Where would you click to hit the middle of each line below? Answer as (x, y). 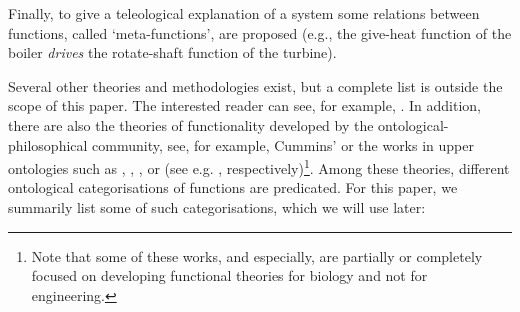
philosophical (48, 144)
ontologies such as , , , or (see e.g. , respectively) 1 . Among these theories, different (259, 166)
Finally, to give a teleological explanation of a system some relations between (244, 13)
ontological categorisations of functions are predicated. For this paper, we (233, 187)
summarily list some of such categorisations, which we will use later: (217, 207)
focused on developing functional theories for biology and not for (229, 275)
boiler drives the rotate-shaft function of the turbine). (172, 52)
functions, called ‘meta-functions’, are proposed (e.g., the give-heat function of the (260, 32)
